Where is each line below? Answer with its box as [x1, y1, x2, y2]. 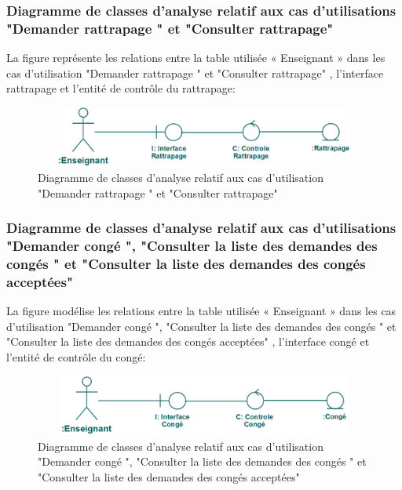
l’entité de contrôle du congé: [6, 349, 146, 365]
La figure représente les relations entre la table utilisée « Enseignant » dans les [6, 49, 386, 66]
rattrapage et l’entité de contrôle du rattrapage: [6, 80, 236, 96]
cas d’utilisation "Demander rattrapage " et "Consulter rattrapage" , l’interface [6, 64, 384, 81]
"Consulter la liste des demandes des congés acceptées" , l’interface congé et [6, 333, 370, 350]
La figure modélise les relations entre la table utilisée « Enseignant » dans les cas [6, 303, 397, 319]
